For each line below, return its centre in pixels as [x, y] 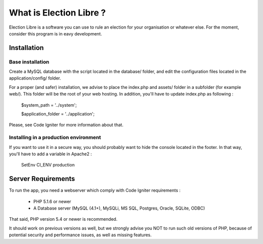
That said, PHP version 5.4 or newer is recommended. [63, 219]
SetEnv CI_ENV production [48, 165]
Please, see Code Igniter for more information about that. [66, 125]
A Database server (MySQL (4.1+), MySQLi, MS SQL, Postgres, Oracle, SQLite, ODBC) [119, 208]
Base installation [29, 62]
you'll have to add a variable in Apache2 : [50, 154]
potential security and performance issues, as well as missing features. [80, 235]
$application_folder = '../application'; [58, 114]
